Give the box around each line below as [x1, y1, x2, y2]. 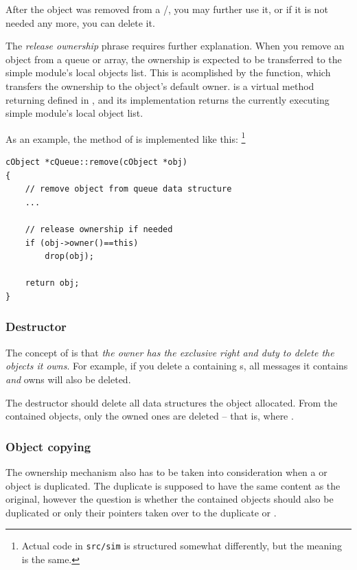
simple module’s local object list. [5, 106, 143, 120]
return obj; [25, 278, 80, 288]
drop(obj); [45, 251, 94, 262]
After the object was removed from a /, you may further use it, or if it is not [5, 2, 328, 16]
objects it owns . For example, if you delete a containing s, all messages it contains [5, 358, 348, 373]
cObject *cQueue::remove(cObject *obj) [5, 157, 187, 167]
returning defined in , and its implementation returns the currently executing [5, 92, 330, 106]
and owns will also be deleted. [5, 372, 131, 386]
